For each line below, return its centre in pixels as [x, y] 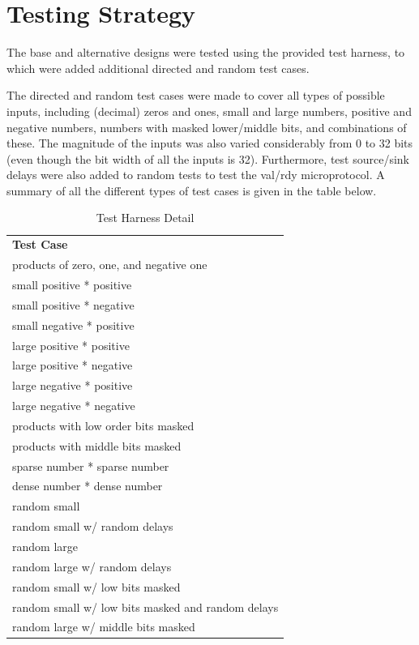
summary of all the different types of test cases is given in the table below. [192, 190]
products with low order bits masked [103, 425]
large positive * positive [71, 345]
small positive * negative [73, 304]
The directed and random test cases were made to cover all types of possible [196, 95]
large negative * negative [74, 406]
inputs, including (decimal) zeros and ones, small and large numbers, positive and [209, 111]
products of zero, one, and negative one [110, 265]
